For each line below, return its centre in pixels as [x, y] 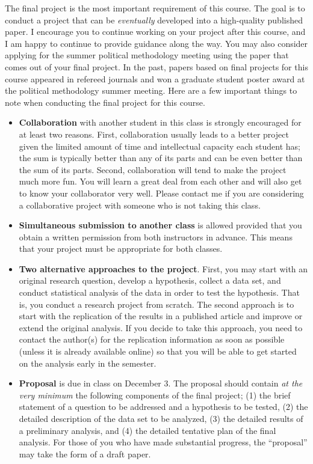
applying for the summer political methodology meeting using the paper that [147, 55]
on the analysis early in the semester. [88, 363]
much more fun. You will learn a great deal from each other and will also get [160, 181]
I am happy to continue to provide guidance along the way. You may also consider [156, 43]
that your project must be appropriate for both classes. [121, 249]
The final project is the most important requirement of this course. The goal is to [155, 8]
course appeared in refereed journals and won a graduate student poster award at [155, 78]
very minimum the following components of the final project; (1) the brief [155, 395]
